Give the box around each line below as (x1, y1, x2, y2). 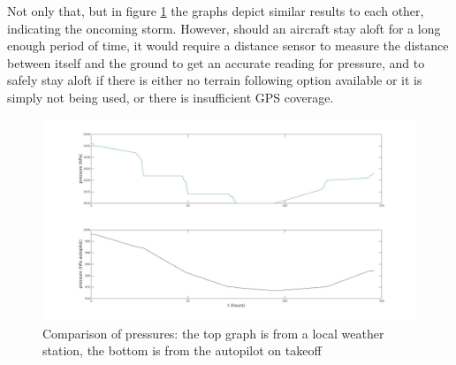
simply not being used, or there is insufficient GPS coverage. (7, 87, 334, 106)
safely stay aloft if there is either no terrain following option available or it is (7, 71, 422, 89)
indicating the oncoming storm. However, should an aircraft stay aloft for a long (7, 19, 441, 37)
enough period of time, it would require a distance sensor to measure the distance (7, 36, 449, 55)
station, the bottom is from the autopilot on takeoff (42, 341, 322, 360)
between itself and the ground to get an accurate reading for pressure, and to (7, 53, 425, 72)
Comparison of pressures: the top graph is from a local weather (42, 323, 384, 342)
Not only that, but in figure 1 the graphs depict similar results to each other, (7, 2, 424, 19)
